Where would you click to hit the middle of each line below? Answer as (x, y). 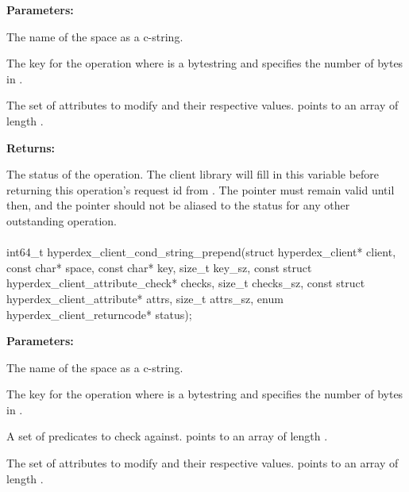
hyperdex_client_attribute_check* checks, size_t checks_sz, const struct (186, 283)
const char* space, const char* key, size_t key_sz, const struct (159, 267)
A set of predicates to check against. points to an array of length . (167, 436)
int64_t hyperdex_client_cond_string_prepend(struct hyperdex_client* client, (201, 252)
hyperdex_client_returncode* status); (99, 314)
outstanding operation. (62, 220)
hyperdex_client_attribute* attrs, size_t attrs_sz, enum (145, 298)
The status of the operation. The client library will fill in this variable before (193, 174)
